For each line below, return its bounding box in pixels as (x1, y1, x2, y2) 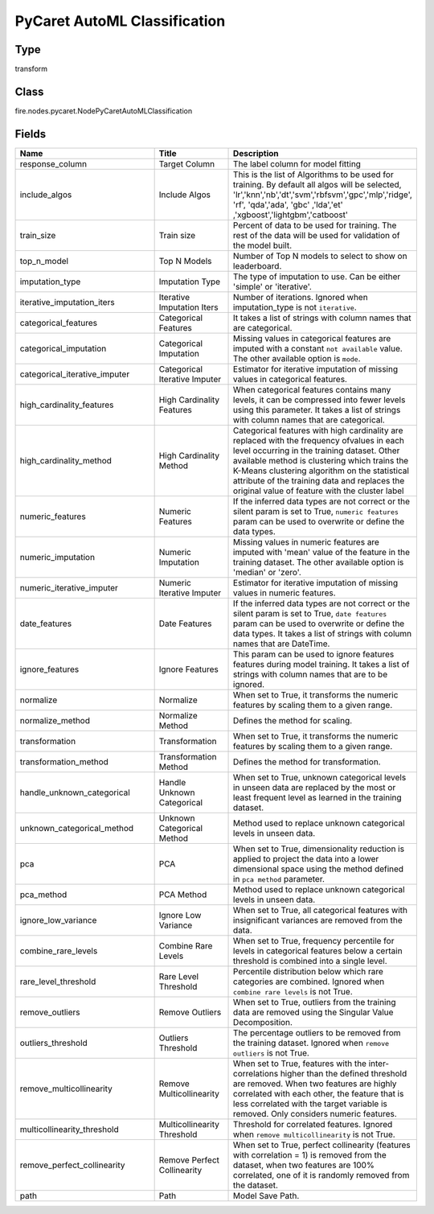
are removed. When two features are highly (233, 1078, 397, 1089)
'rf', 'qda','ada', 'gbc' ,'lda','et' (233, 199, 343, 210)
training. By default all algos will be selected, (233, 179, 402, 190)
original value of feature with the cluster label (233, 485, 404, 496)
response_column (19, 158, 88, 169)
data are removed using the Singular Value (233, 1006, 394, 1018)
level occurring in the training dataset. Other (233, 445, 400, 456)
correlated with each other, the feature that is (233, 1088, 404, 1099)
